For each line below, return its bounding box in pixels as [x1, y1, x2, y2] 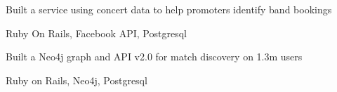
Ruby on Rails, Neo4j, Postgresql [6, 72, 147, 87]
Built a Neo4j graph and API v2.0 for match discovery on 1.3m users [6, 49, 303, 64]
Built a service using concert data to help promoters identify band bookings [6, 2, 332, 16]
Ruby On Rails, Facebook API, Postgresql [6, 25, 187, 40]
